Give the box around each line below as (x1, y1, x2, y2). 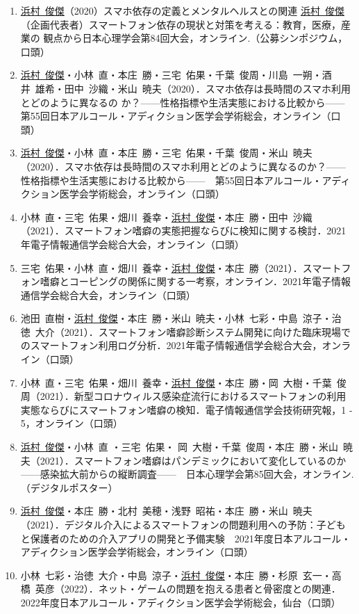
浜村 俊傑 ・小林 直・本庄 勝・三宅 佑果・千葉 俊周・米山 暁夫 (20, 145, 312, 160)
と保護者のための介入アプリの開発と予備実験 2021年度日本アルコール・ (20, 531, 351, 545)
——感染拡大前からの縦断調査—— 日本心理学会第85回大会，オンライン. (20, 467, 354, 481)
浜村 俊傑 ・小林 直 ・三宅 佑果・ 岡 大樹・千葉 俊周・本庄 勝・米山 (20, 439, 339, 454)
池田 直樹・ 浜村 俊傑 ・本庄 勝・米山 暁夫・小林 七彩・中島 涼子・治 (20, 311, 342, 325)
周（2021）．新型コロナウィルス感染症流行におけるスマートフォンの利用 (20, 389, 347, 403)
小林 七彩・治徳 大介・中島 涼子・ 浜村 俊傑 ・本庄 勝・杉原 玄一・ (20, 567, 332, 582)
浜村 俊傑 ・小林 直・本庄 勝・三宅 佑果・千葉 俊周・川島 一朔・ (20, 67, 322, 82)
